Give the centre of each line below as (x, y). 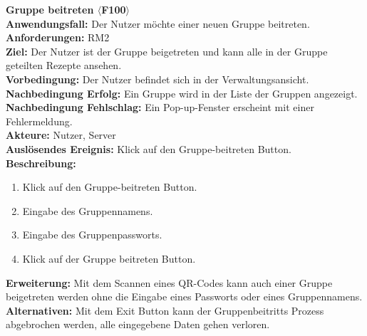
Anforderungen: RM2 (58, 37)
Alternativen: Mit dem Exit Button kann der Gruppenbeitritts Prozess (165, 310)
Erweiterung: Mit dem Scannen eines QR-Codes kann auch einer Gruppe (169, 282)
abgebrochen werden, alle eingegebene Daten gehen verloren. (138, 324)
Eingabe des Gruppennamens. (88, 210)
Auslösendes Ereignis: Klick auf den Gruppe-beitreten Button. (149, 148)
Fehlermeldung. (39, 121)
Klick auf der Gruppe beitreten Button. (109, 258)
